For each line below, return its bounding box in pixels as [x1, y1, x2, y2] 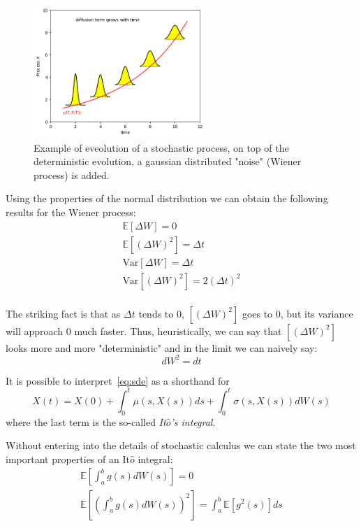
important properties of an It [6, 451, 130, 466]
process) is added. [34, 167, 110, 182]
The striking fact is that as [6, 306, 121, 320]
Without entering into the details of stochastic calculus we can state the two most [6, 438, 356, 453]
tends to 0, [138, 306, 184, 320]
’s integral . [170, 414, 216, 429]
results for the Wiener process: [6, 204, 136, 219]
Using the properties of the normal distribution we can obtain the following [6, 191, 328, 206]
